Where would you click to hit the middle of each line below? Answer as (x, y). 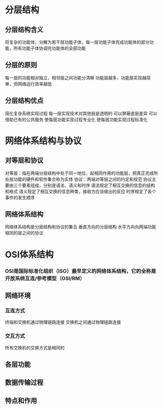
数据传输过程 (24, 382)
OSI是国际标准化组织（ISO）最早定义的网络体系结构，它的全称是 (81, 271)
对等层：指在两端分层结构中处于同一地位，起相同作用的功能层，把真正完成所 (81, 173)
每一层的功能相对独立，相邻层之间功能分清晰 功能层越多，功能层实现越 (76, 78)
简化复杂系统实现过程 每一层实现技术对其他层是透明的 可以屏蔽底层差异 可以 (81, 113)
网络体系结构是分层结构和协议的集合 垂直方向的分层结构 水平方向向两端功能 (81, 227)
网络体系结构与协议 (43, 141)
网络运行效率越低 (35, 84)
